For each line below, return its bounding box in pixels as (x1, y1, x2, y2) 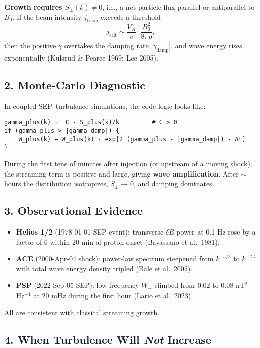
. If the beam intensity (12, 11, 82, 22)
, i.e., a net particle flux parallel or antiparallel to (102, 2, 255, 12)
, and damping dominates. (133, 178, 214, 189)
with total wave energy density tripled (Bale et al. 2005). (16, 263, 193, 273)
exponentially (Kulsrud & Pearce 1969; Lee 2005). (4, 52, 158, 63)
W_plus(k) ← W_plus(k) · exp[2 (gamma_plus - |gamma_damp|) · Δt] (18, 135, 246, 143)
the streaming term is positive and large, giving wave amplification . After (4, 168, 239, 179)
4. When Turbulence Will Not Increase (4, 331, 211, 347)
